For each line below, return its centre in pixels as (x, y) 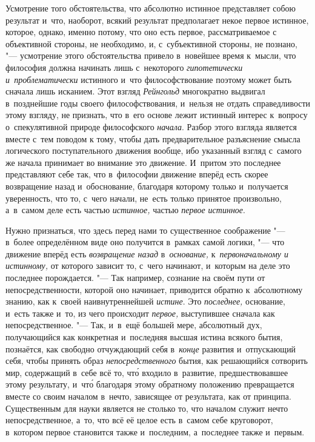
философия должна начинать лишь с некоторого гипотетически (124, 67)
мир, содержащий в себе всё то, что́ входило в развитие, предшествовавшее (147, 372)
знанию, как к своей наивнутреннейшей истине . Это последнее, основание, (145, 301)
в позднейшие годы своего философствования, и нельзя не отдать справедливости (158, 103)
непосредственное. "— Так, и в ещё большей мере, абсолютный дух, (134, 325)
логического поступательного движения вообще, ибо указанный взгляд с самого (154, 150)
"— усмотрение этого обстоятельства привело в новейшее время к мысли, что (151, 55)
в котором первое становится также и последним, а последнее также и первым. (155, 431)
